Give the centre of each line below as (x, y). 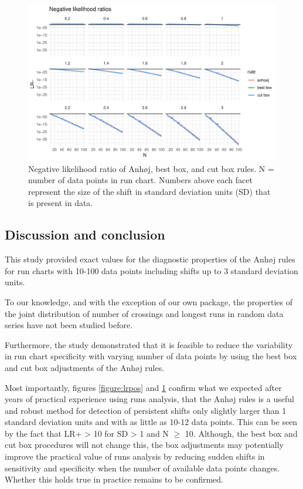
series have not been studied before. (69, 325)
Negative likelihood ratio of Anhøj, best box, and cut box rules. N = (151, 168)
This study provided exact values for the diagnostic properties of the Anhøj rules (150, 259)
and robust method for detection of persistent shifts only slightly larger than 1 (146, 410)
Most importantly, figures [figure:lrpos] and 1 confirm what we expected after (143, 387)
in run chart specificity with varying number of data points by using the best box (151, 356)
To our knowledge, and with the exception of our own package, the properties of (149, 301)
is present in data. (61, 203)
